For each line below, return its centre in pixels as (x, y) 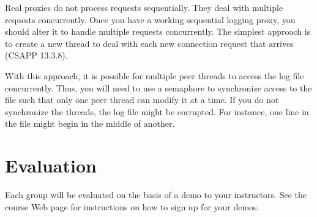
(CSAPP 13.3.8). (36, 55)
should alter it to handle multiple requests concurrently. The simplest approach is (158, 31)
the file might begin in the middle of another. (90, 123)
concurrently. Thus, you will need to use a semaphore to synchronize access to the (158, 87)
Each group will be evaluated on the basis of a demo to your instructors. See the (156, 195)
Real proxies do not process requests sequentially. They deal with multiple (144, 7)
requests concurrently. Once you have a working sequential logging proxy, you (150, 19)
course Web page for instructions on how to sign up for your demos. (132, 206)
